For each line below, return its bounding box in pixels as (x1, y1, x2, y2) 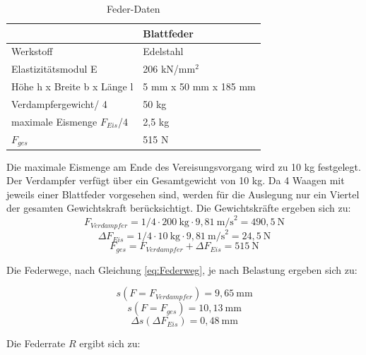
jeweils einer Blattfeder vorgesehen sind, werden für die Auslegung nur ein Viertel (6, 186, 360, 201)
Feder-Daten (107, 1, 160, 16)
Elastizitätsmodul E (11, 61, 98, 76)
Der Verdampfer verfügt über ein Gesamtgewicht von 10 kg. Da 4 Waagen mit (6, 173, 345, 188)
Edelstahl (143, 44, 184, 59)
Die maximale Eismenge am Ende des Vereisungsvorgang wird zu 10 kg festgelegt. (6, 159, 361, 174)
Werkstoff (11, 44, 53, 59)
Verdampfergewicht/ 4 (11, 96, 107, 111)
